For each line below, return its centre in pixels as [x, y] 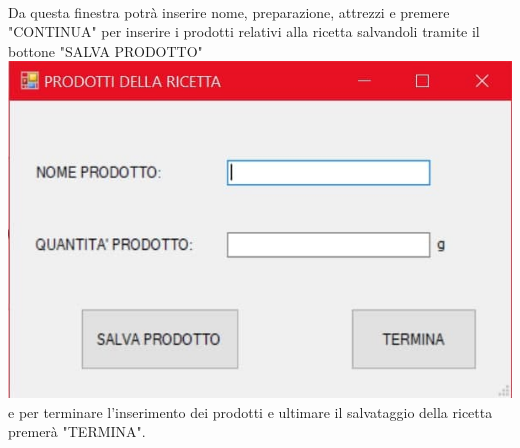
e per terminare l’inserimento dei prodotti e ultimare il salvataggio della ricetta [250, 411]
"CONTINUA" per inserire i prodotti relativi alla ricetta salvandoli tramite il [244, 31]
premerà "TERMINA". [77, 431]
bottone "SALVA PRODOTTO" [105, 50]
